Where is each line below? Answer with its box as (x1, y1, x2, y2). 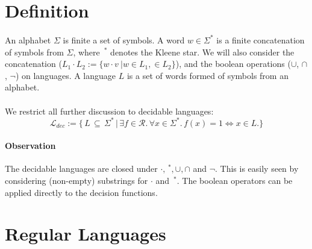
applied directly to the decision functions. (5, 186, 158, 198)
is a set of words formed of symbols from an (126, 69, 289, 81)
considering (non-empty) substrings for (5, 174, 148, 187)
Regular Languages (5, 221, 166, 246)
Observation (5, 139, 56, 152)
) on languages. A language (15, 69, 116, 81)
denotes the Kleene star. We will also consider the (110, 45, 295, 58)
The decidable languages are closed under (5, 162, 158, 175)
